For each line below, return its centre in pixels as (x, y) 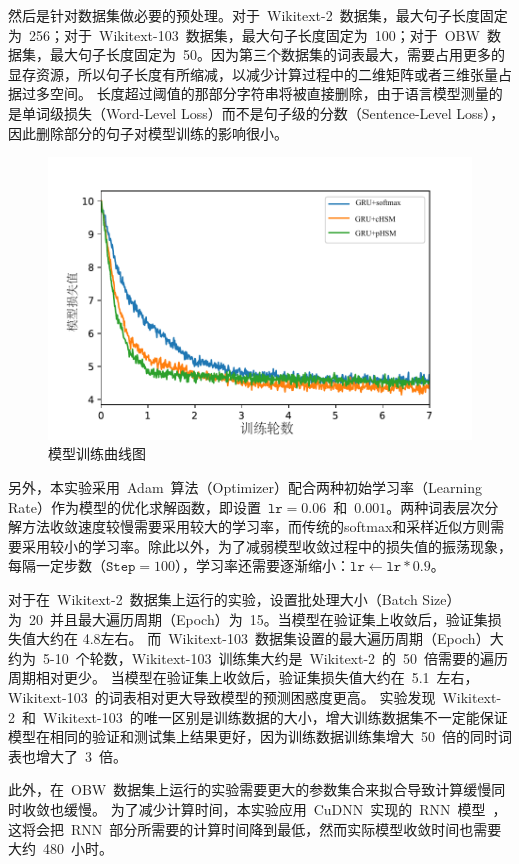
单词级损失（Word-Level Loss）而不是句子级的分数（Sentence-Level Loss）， (263, 112)
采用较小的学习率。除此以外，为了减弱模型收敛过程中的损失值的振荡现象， (266, 545)
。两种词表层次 (435, 506)
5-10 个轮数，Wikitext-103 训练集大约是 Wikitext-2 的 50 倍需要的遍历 (275, 657)
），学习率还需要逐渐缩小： (263, 565)
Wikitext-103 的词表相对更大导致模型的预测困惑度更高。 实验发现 (222, 696)
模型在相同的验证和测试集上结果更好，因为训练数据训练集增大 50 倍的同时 (253, 736)
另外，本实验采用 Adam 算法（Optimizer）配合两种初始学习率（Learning (245, 487)
